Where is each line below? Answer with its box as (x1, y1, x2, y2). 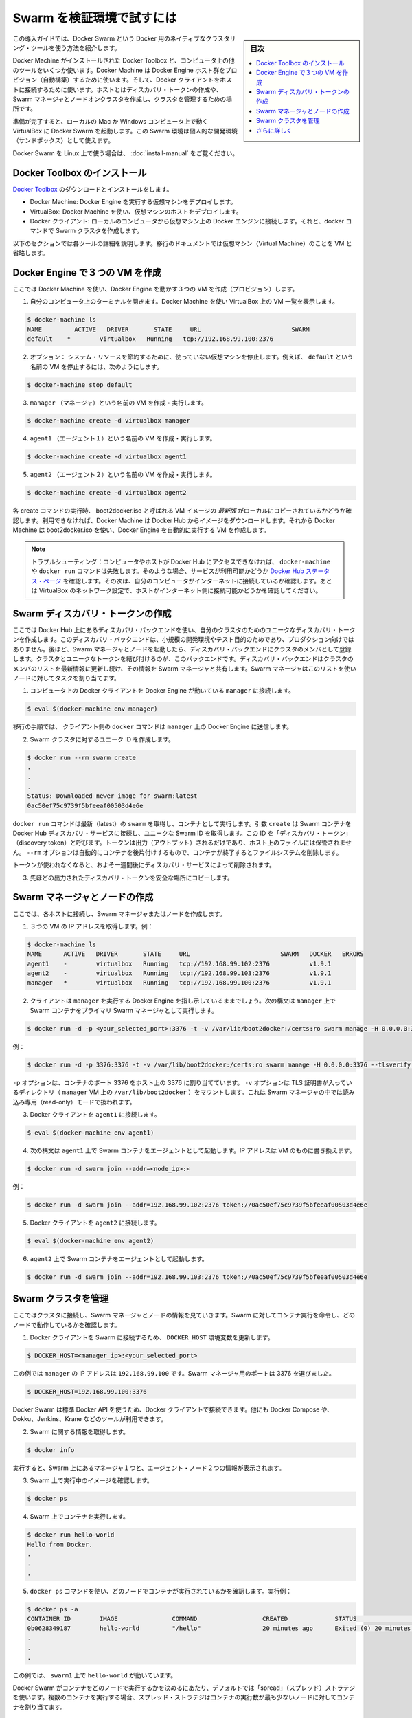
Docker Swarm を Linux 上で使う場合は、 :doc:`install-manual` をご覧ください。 (12, 148, 239, 157)
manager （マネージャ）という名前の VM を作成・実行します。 (30, 399, 207, 407)
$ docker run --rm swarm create (27, 753, 137, 761)
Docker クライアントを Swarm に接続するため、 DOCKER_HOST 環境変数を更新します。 (30, 1333, 274, 1341)
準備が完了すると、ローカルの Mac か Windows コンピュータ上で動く (12, 117, 209, 125)
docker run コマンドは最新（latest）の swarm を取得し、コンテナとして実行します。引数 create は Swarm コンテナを (12, 819, 352, 827)
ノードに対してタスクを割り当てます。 (12, 674, 120, 682)
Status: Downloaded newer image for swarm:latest (27, 792, 198, 800)
